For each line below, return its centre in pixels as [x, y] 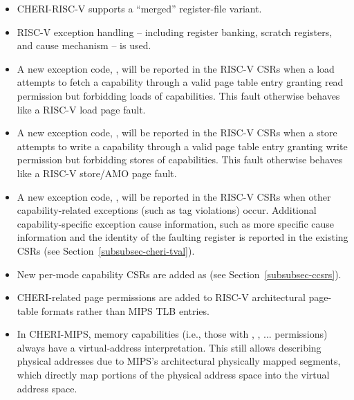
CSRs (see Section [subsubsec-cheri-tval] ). [106, 250]
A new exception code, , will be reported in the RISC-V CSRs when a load [176, 68]
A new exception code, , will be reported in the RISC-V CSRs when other [174, 196]
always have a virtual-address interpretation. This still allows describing [169, 347]
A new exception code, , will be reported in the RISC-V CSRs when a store [177, 133]
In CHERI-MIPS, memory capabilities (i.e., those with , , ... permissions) [172, 334]
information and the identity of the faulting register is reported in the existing [183, 237]
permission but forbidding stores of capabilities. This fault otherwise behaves [180, 160]
